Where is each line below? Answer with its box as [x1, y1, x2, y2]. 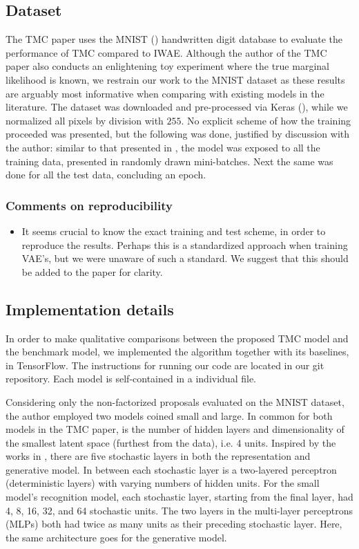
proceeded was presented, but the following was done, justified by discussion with [6, 127, 350, 141]
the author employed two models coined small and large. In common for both [6, 408, 333, 422]
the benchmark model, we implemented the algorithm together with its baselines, [6, 344, 349, 359]
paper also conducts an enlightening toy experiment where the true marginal [6, 59, 329, 73]
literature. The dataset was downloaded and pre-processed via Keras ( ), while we [6, 100, 348, 114]
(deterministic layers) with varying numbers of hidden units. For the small [6, 476, 320, 490]
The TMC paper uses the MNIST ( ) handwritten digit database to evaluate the [6, 32, 342, 46]
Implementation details [6, 298, 174, 319]
